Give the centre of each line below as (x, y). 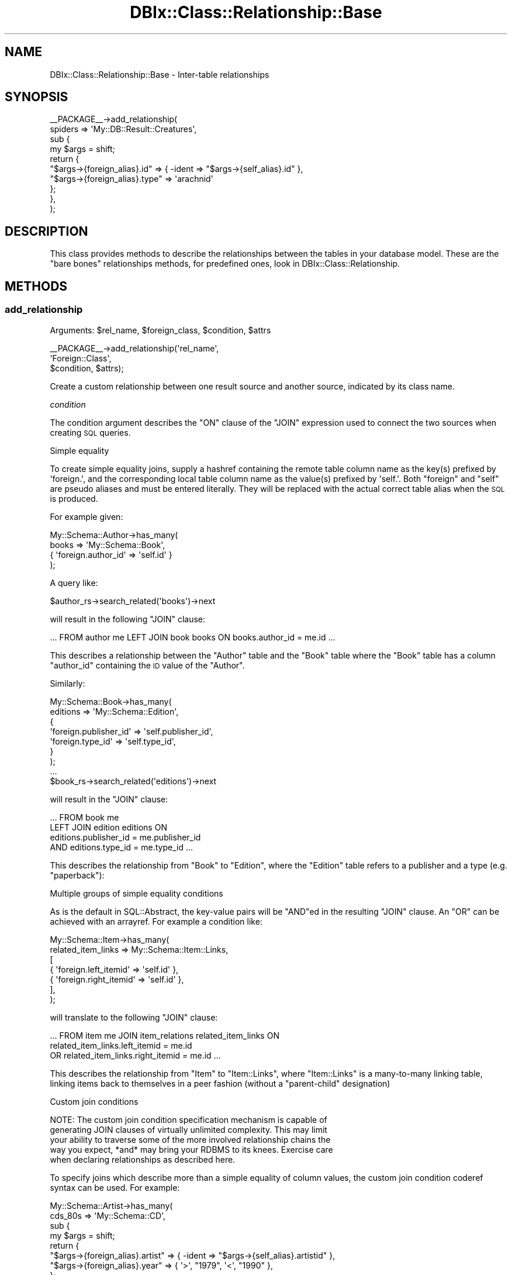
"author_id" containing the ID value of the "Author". (147, 665)
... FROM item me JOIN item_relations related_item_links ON (165, 1035)
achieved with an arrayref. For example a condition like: (156, 921)
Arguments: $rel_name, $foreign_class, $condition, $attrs (160, 330)
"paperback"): (77, 875)
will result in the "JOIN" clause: (109, 799)
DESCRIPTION (46, 231)
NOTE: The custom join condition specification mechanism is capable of (188, 1119)
